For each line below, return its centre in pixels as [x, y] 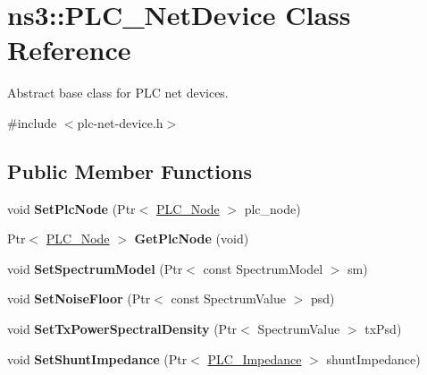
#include [32, 122]
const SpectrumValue [228, 298]
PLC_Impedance [255, 358]
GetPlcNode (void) [192, 239]
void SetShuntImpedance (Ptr [97, 358]
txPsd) [383, 329]
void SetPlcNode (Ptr [71, 208]
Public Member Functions [130, 170]
